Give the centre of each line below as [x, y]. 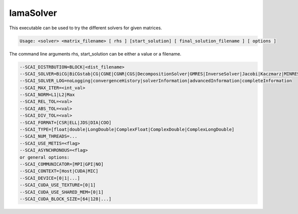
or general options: [44, 157]
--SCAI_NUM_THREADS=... [49, 136]
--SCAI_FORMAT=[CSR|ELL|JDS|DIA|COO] [66, 122]
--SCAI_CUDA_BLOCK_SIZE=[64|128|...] [66, 199]
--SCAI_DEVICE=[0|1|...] [50, 178]
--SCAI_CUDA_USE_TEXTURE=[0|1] [58, 185]
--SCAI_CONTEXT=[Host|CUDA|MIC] [59, 171]
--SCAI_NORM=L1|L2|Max [47, 95]
